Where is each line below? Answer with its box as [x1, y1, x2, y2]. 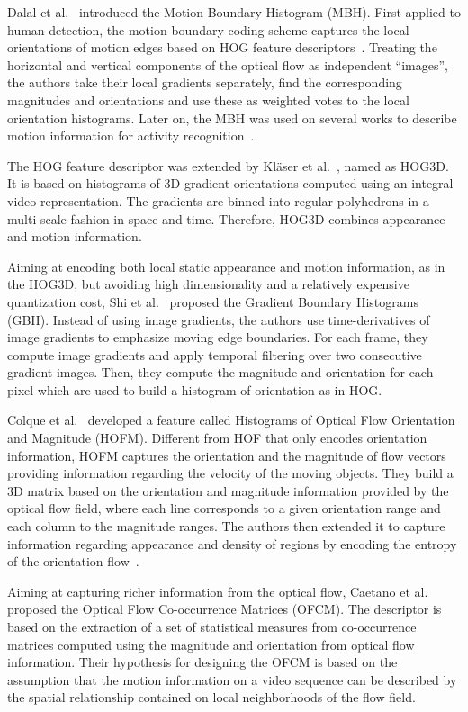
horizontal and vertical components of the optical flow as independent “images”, [7, 55, 448, 74]
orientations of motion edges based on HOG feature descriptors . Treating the [7, 38, 437, 57]
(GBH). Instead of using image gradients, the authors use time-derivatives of [7, 310, 430, 329]
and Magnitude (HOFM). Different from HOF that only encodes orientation [7, 428, 427, 447]
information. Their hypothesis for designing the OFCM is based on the [7, 653, 398, 671]
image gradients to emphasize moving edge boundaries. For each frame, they [7, 328, 428, 347]
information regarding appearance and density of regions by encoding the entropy [7, 534, 457, 553]
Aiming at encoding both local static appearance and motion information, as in [7, 257, 445, 275]
